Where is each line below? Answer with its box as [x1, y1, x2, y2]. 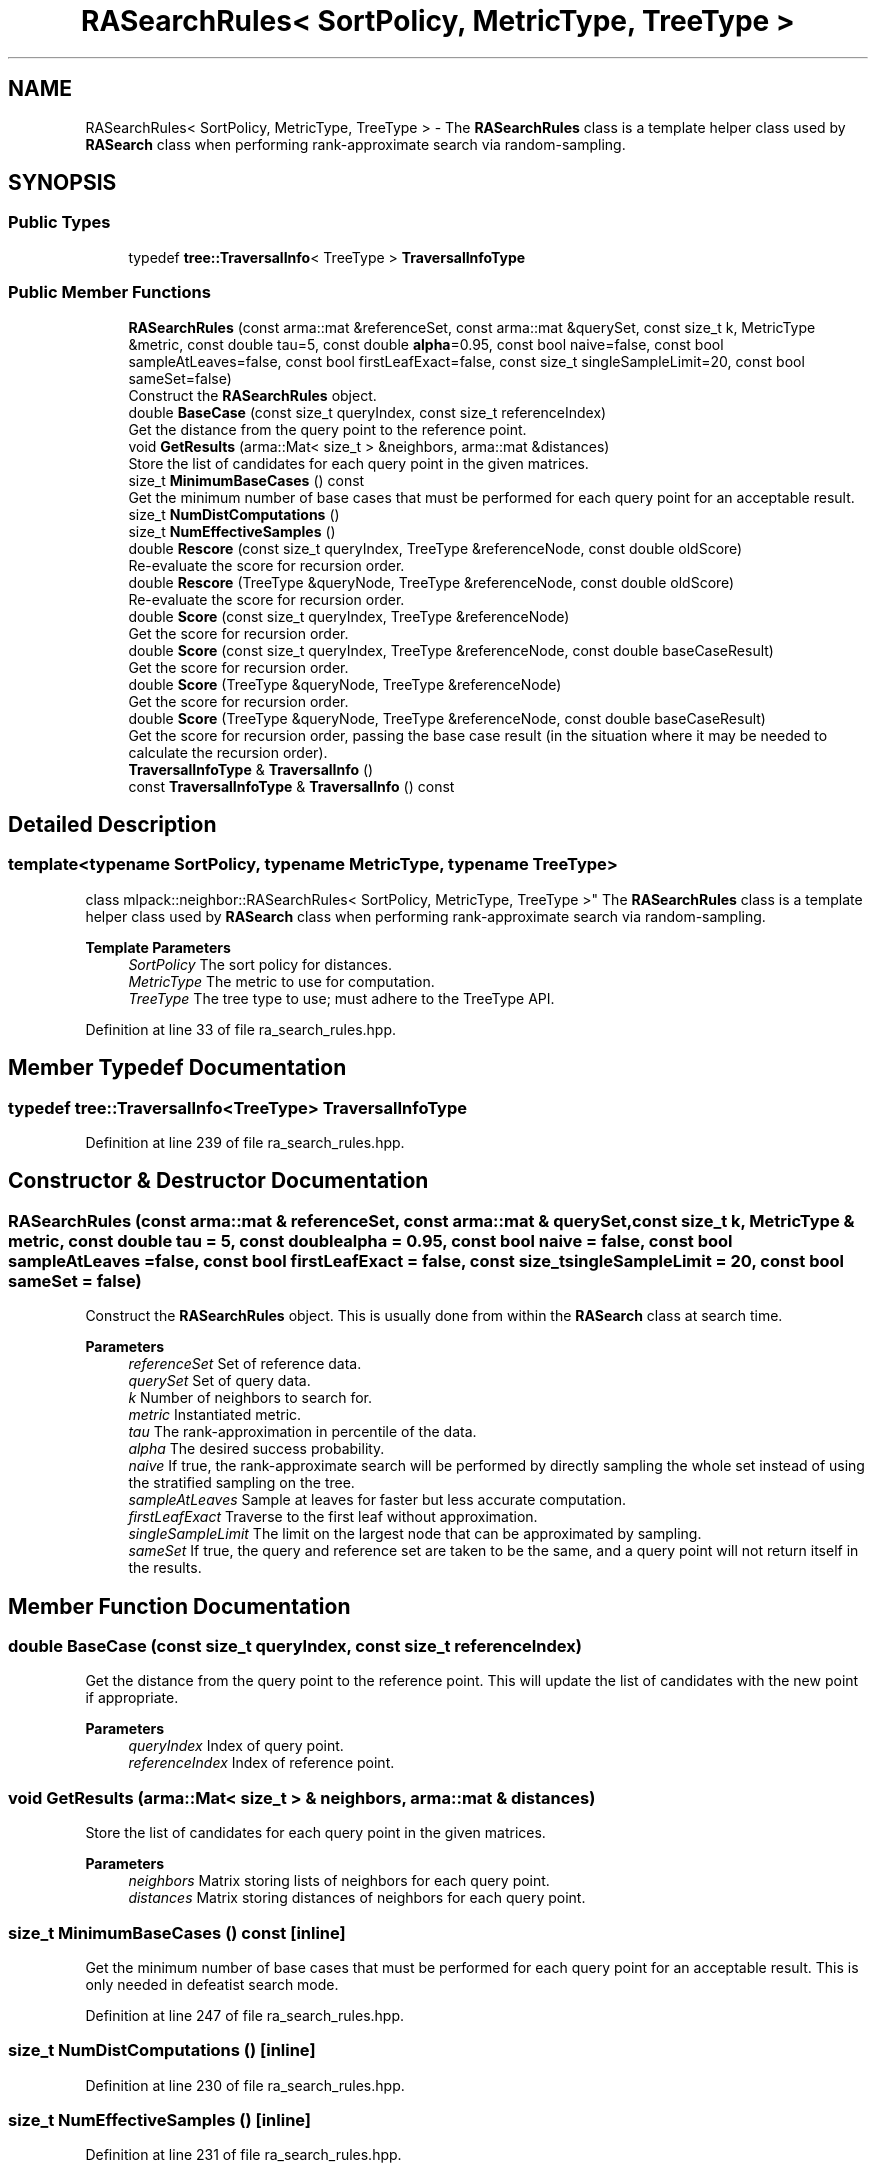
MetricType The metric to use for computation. [128, 972, 435, 990]
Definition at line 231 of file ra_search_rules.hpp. [85, 2146, 402, 2164]
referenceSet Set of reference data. [128, 1355, 362, 1373]
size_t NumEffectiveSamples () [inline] [8, 2110, 312, 2131]
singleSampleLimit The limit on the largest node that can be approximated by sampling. [128, 1525, 702, 1543]
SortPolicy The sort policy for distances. [128, 955, 393, 973]
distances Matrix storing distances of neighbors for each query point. [128, 1889, 586, 1907]
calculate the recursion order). [128, 743, 328, 761]
